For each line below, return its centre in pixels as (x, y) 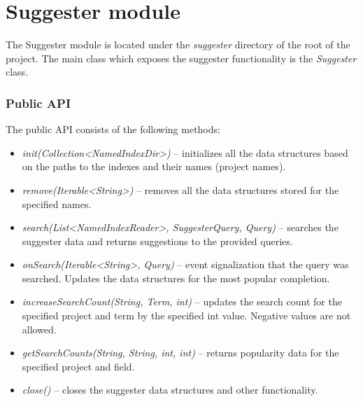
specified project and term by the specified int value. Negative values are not (186, 316)
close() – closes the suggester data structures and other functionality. (170, 390)
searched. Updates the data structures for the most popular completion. (176, 278)
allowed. (39, 329)
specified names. (57, 203)
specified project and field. (78, 366)
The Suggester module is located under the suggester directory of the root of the (178, 44)
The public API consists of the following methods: (113, 129)
